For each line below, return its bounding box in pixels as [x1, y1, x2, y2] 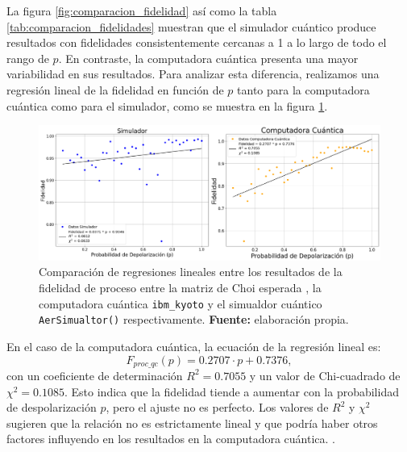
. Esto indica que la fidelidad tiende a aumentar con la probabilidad [64, 383, 399, 400]
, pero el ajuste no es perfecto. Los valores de [106, 399, 329, 416]
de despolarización [6, 399, 97, 416]
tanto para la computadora [237, 81, 370, 98]
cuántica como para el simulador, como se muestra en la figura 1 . [6, 97, 328, 114]
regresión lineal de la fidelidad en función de [6, 81, 224, 98]
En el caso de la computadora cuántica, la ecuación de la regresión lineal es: [6, 337, 381, 354]
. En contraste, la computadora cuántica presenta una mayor [58, 49, 359, 66]
